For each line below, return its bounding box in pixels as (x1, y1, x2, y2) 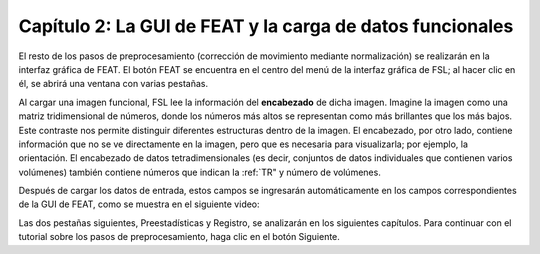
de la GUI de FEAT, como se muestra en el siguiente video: (18, 198, 260, 210)
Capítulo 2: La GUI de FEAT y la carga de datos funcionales (18, 15, 514, 37)
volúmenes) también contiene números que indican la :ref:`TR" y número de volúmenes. (18, 166, 382, 178)
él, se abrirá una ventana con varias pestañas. (18, 78, 209, 90)
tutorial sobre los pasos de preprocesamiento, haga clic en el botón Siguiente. (18, 231, 340, 243)
